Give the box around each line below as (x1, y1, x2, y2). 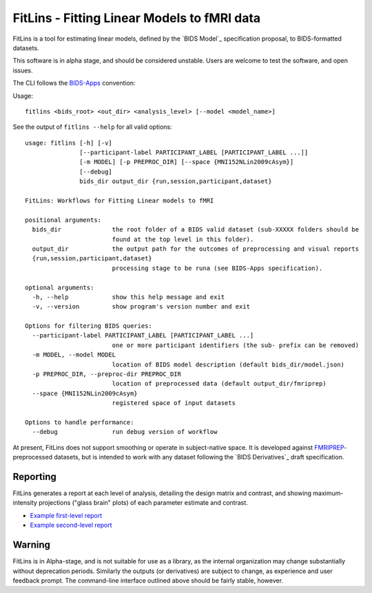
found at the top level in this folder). (112, 235, 254, 243)
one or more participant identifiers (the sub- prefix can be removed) (112, 341, 360, 349)
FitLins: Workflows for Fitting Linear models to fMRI (25, 197, 214, 205)
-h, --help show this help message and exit (32, 293, 225, 301)
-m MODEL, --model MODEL (32, 351, 116, 359)
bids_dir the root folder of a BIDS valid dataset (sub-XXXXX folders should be (32, 226, 360, 233)
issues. (12, 66, 34, 74)
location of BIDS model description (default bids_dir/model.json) (112, 360, 344, 368)
